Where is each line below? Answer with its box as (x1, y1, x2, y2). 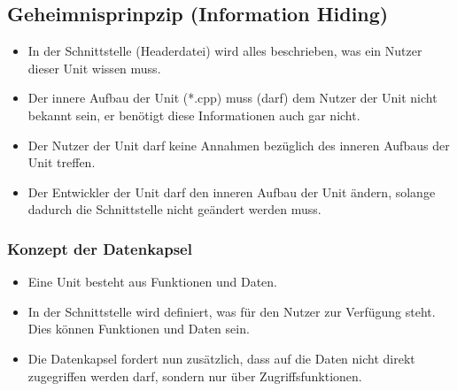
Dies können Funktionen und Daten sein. (27, 319, 250, 338)
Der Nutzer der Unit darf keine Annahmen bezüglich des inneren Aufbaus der (27, 135, 450, 154)
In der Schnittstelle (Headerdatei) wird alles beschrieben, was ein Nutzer (27, 42, 422, 60)
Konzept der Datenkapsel (7, 237, 192, 259)
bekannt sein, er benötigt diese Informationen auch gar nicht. (27, 105, 360, 124)
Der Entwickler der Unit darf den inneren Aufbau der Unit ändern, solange (27, 182, 436, 201)
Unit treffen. (27, 153, 96, 172)
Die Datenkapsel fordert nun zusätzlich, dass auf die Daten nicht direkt (27, 349, 415, 367)
